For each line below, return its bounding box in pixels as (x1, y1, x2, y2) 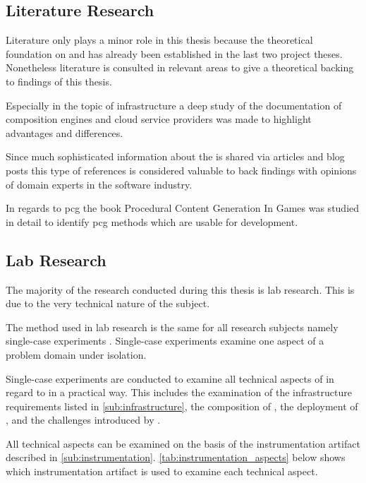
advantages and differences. (6, 125, 123, 140)
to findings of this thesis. (6, 73, 112, 88)
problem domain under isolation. (6, 347, 147, 362)
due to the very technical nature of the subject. (6, 296, 210, 311)
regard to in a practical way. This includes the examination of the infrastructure (6, 385, 352, 400)
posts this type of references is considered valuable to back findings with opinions (6, 162, 357, 177)
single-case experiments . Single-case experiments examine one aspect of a (6, 333, 324, 348)
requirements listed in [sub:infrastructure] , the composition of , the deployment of (6, 398, 358, 413)
